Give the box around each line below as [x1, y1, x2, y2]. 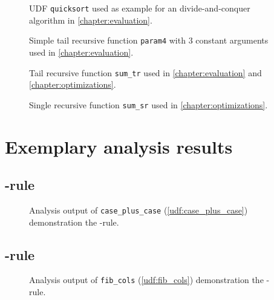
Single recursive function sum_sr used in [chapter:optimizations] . [29, 98, 268, 111]
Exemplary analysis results [5, 134, 233, 158]
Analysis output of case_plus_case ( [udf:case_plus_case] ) [29, 203, 248, 216]
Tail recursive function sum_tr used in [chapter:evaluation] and [29, 66, 262, 79]
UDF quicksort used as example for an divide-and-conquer [29, 2, 250, 14]
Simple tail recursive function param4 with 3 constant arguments [29, 34, 269, 47]
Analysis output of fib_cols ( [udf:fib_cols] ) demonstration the [29, 273, 264, 286]
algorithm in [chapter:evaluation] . [29, 13, 152, 26]
